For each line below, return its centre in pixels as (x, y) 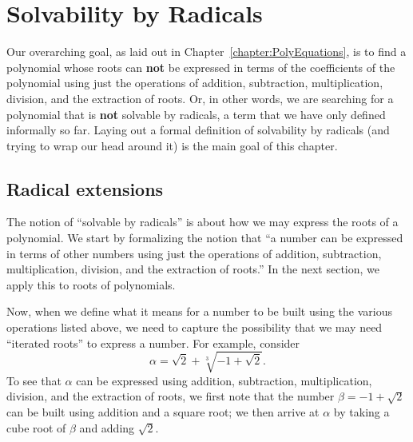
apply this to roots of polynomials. (91, 284)
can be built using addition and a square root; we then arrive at (163, 411)
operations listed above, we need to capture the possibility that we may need (195, 327)
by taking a (361, 411)
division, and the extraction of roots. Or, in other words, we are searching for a (200, 98)
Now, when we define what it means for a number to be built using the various (199, 311)
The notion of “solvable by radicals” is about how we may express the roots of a (203, 222)
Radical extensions (85, 188)
